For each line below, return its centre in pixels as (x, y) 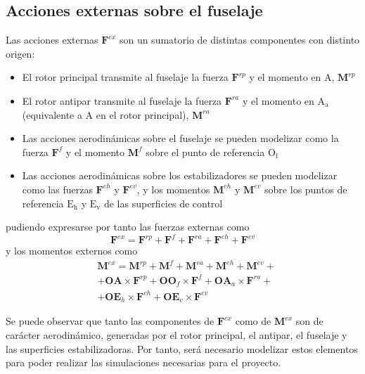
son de (309, 321)
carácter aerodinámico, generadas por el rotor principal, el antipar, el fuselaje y (177, 334)
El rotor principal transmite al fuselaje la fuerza (125, 77)
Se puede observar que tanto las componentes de (110, 321)
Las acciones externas (52, 40)
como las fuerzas (57, 189)
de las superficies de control (163, 203)
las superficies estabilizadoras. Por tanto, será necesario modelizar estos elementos (182, 348)
